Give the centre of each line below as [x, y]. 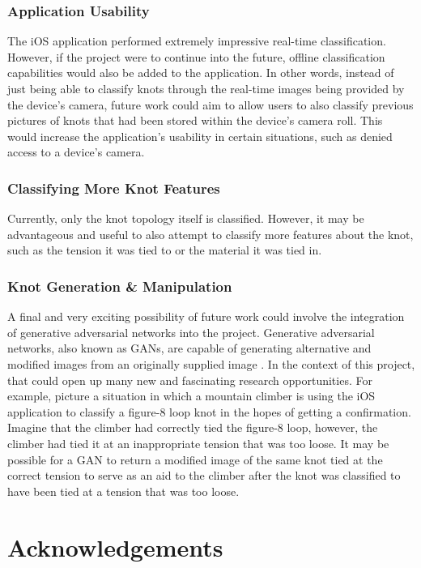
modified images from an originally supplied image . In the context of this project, [211, 363]
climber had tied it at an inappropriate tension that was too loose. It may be [198, 443]
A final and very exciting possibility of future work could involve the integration [206, 316]
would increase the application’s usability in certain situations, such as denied [200, 136]
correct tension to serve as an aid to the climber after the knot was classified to [204, 475]
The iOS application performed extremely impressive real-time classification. [197, 41]
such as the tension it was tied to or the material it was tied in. [165, 250]
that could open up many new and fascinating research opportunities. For [190, 380]
